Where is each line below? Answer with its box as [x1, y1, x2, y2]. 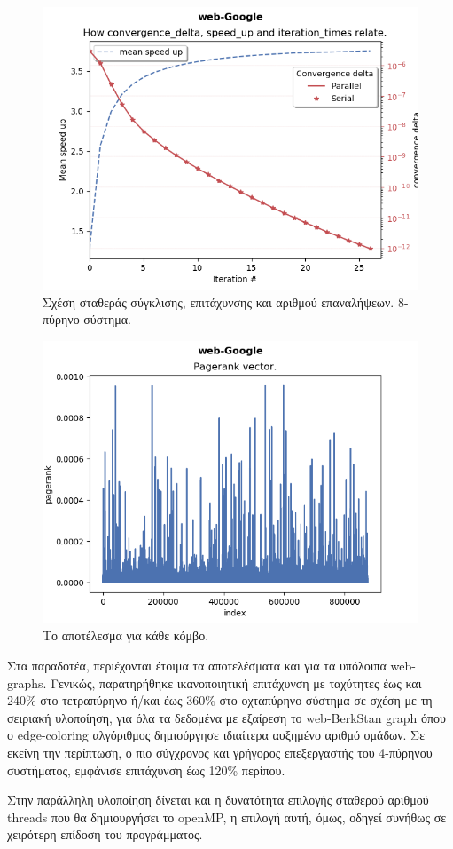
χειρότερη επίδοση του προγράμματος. [7, 825, 203, 844]
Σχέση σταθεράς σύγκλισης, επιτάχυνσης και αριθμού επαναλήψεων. [43, 292, 394, 311]
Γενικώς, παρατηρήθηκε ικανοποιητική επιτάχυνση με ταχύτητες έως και [51, 673, 422, 692]
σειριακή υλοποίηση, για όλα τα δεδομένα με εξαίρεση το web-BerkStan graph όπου [7, 708, 446, 726]
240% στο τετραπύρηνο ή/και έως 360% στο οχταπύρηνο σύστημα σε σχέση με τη [7, 691, 433, 710]
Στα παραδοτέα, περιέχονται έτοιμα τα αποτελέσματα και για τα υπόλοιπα [7, 655, 387, 674]
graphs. [7, 673, 47, 692]
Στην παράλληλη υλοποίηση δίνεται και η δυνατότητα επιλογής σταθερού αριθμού [7, 790, 429, 809]
